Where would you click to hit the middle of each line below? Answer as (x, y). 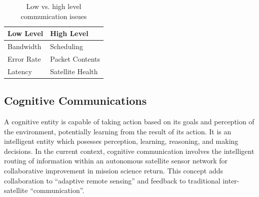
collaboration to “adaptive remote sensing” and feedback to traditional (112, 180)
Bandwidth (24, 46)
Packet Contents (75, 58)
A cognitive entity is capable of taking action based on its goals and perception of (129, 122)
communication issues (54, 16)
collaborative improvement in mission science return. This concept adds (114, 170)
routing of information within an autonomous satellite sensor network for (116, 161)
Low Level (25, 33)
